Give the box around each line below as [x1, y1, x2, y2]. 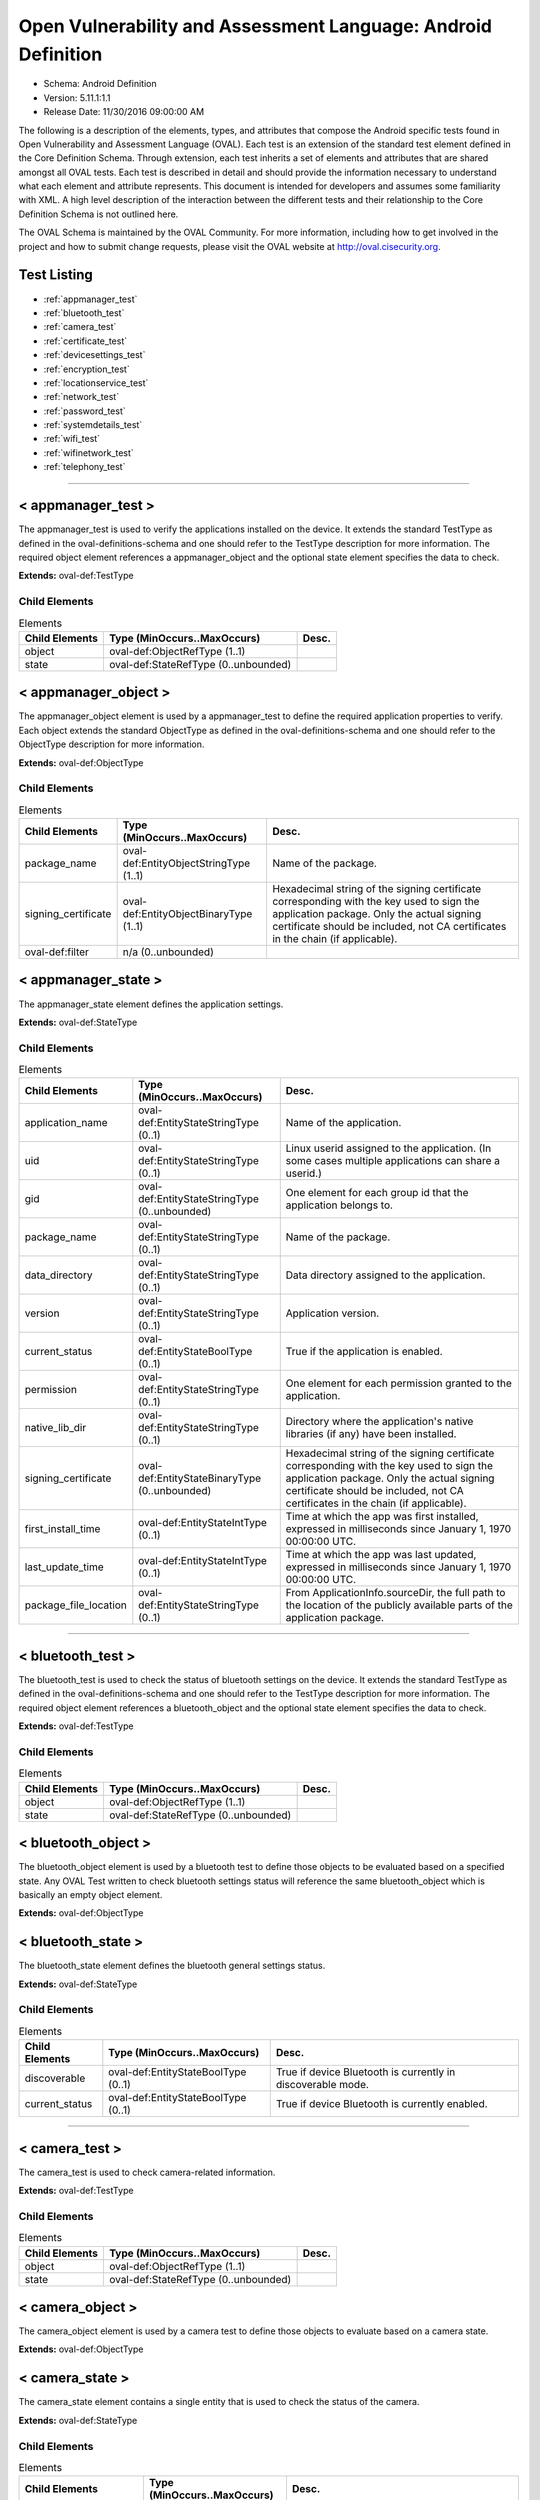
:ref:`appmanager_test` [43, 293, 138, 305]
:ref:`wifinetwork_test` [43, 446, 134, 459]
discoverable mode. [275, 2078, 370, 2092]
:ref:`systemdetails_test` [43, 419, 143, 431]
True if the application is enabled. [285, 1345, 444, 1359]
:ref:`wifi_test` [43, 433, 100, 445]
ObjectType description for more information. [18, 738, 205, 750]
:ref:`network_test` [43, 391, 120, 403]
